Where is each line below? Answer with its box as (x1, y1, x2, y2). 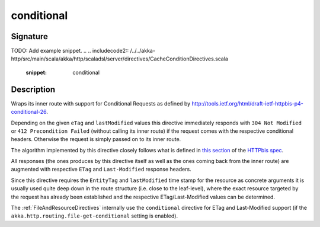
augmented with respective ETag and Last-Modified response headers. (11, 166, 192, 173)
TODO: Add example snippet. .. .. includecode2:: (11, 47, 129, 55)
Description (11, 84, 56, 94)
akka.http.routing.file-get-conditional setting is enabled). (11, 212, 178, 219)
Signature (11, 31, 49, 41)
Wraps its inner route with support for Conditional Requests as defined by (11, 100, 191, 107)
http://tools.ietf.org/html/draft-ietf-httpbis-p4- (191, 100, 303, 107)
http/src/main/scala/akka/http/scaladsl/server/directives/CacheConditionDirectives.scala (11, 55, 228, 62)
